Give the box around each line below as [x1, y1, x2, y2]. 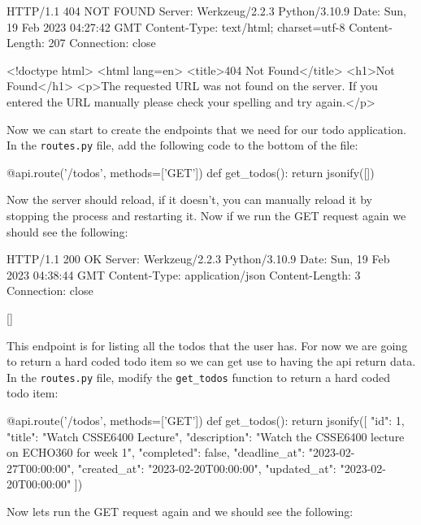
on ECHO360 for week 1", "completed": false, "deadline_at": [7, 444, 306, 461]
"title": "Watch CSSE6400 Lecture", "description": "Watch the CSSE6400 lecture [7, 427, 405, 445]
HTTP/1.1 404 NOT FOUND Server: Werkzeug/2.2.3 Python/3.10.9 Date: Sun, [7, 2, 406, 19]
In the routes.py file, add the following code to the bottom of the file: [7, 137, 358, 154]
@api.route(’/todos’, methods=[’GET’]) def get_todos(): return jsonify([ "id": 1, [7, 412, 405, 428]
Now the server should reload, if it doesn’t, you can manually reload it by [7, 191, 372, 208]
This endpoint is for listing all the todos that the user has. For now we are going [7, 336, 408, 354]
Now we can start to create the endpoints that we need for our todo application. [7, 120, 406, 137]
